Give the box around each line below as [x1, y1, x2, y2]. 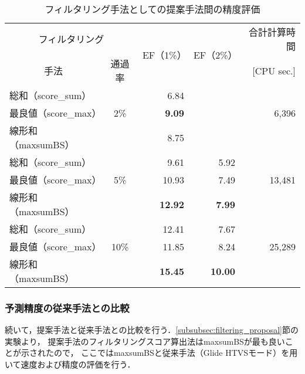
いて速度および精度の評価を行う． [5, 358, 135, 370]
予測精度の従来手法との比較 [5, 300, 130, 315]
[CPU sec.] [252, 63, 296, 77]
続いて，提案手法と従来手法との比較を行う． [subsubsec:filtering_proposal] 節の [5, 324, 299, 336]
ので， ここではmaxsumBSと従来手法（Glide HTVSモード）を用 [53, 346, 298, 359]
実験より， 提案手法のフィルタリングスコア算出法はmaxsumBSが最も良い [5, 335, 285, 347]
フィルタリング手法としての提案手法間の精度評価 [45, 2, 260, 16]
